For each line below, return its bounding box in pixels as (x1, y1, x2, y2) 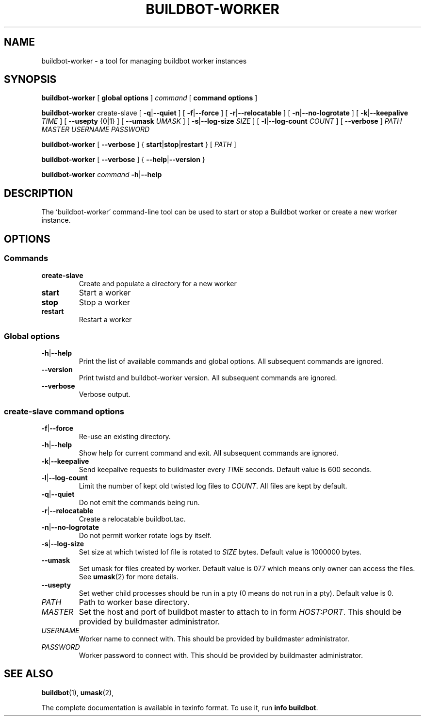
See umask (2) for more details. (79, 573, 179, 581)
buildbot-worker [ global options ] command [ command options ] (41, 94, 258, 102)
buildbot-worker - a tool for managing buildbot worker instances (41, 56, 247, 65)
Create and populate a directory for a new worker (79, 279, 237, 288)
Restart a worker (79, 315, 132, 324)
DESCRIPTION (4, 187, 73, 199)
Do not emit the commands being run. (79, 498, 200, 507)
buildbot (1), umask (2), (41, 688, 114, 697)
